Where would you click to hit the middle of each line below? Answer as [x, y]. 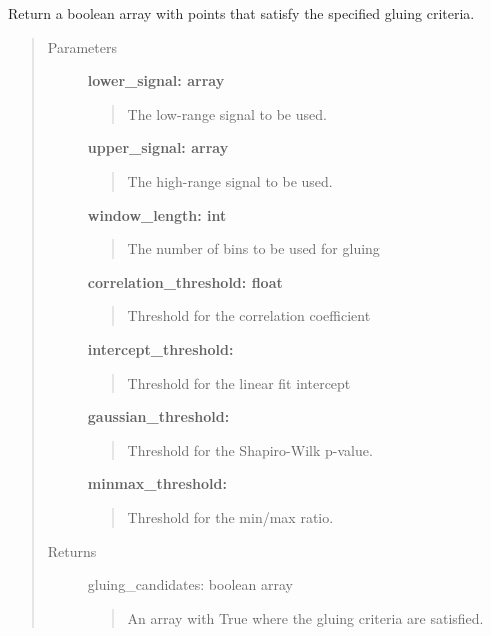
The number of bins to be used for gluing [253, 248]
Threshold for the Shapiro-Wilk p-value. [250, 449]
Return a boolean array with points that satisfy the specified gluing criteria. [241, 13]
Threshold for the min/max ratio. [230, 516]
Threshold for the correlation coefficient [249, 315]
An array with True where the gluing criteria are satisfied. [305, 617]
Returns [72, 550]
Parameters [82, 46]
